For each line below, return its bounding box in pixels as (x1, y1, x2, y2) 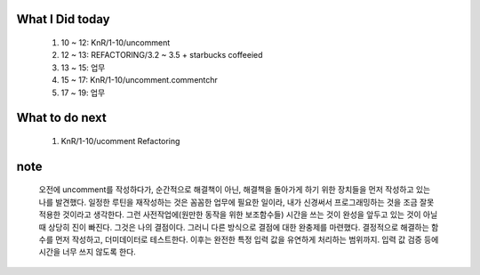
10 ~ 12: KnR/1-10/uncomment (60, 37, 171, 48)
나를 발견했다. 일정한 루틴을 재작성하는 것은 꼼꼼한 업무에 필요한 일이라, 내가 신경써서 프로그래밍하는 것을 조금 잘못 (38, 197, 435, 207)
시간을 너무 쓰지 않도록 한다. (38, 247, 137, 257)
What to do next (16, 110, 107, 125)
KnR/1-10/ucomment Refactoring (60, 135, 180, 146)
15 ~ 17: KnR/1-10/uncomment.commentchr (60, 75, 218, 85)
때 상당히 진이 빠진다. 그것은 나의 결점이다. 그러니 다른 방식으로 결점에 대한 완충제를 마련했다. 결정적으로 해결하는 (38, 222, 430, 232)
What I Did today (16, 12, 110, 27)
